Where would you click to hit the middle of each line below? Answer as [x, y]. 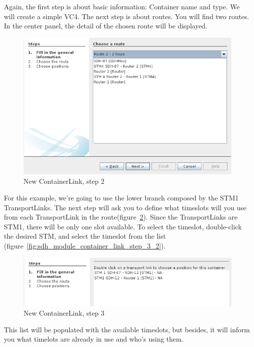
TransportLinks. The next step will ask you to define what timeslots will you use [125, 207]
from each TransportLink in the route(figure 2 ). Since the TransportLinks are [121, 217]
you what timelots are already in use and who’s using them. [94, 339]
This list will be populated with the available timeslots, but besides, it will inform [127, 329]
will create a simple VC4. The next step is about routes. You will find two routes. [127, 16]
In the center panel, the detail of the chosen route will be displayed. [106, 26]
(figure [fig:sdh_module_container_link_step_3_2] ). [85, 246]
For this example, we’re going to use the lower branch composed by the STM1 [121, 198]
